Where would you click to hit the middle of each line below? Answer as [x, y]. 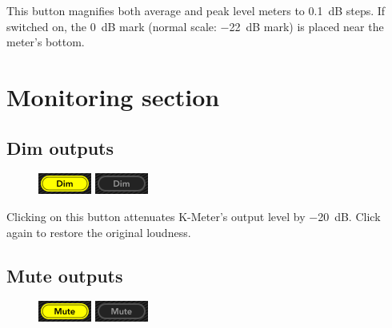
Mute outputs [65, 275]
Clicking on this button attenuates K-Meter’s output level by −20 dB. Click [194, 216]
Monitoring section [113, 96]
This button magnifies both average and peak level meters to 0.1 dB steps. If [196, 10]
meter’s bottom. [46, 42]
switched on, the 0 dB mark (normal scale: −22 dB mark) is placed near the [195, 26]
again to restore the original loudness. [99, 232]
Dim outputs [60, 147]
